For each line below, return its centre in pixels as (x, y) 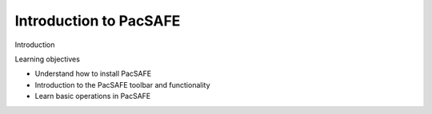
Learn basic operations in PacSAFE (93, 96)
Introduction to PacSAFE (98, 21)
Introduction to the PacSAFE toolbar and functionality (123, 85)
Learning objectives (47, 59)
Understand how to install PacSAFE (93, 74)
